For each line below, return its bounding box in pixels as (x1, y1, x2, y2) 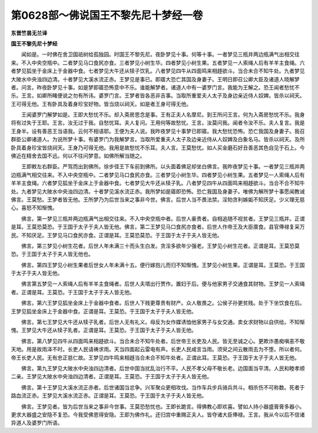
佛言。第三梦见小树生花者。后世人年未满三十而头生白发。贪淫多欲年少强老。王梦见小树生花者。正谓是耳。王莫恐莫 (21, 242, 300, 249)
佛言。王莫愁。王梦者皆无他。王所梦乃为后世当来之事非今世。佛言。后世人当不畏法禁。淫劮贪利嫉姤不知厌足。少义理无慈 (11, 196, 305, 203)
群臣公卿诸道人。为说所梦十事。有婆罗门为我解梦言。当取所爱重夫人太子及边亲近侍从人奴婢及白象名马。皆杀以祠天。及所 (11, 136, 305, 143)
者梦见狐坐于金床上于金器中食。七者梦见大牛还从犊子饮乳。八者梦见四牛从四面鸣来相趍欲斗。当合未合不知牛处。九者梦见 (11, 68, 305, 75)
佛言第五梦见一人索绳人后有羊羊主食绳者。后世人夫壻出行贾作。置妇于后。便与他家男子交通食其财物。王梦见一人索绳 (21, 280, 305, 288)
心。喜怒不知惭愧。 (11, 204, 58, 211)
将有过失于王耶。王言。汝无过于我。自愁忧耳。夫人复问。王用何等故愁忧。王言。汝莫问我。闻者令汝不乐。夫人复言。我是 (11, 119, 305, 126)
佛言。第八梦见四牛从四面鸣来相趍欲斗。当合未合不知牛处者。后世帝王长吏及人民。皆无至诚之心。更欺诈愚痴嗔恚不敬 (21, 337, 305, 344)
